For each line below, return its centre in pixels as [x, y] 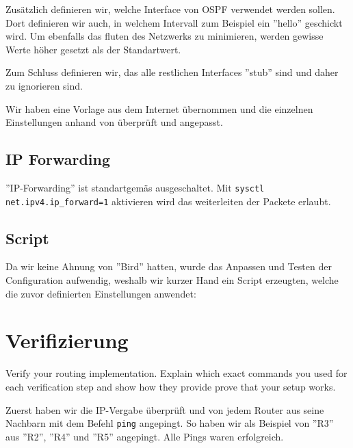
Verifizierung [67, 340]
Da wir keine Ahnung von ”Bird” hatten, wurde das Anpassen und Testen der [169, 266]
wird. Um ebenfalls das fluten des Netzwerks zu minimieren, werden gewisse [165, 36]
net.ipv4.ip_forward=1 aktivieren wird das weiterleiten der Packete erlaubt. [168, 201]
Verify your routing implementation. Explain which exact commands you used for [176, 373]
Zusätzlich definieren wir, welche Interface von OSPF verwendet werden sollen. [170, 9]
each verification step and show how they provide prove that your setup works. [171, 386]
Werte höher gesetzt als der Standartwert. [93, 49]
